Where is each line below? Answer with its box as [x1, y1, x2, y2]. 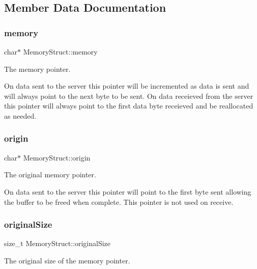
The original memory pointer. [4, 169, 96, 180]
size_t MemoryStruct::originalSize [4, 238, 111, 249]
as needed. [4, 110, 37, 121]
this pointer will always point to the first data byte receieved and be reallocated [4, 100, 253, 111]
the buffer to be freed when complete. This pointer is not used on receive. [4, 196, 234, 207]
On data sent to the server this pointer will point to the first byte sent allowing [4, 186, 251, 197]
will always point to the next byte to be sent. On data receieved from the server [4, 90, 253, 101]
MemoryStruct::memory [23, 46, 98, 57]
